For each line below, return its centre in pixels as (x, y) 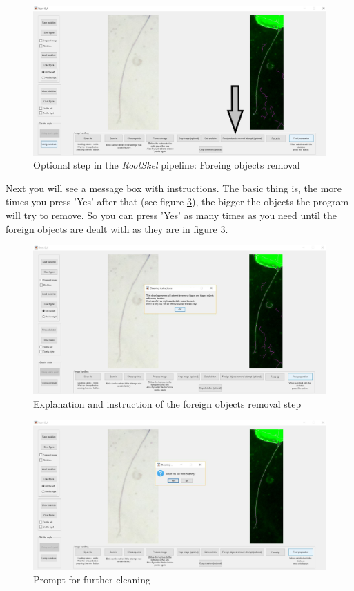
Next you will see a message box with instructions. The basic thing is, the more (174, 188)
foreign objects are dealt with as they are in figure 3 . (117, 228)
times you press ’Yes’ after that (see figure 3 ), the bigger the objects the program (177, 201)
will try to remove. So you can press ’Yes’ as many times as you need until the (171, 215)
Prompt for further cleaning (92, 579)
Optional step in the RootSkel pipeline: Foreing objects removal (167, 165)
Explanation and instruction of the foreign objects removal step (167, 403)
